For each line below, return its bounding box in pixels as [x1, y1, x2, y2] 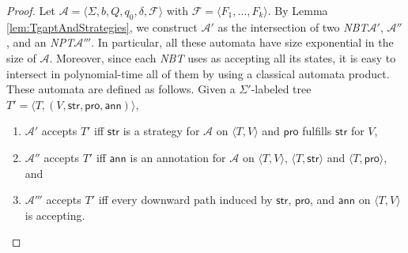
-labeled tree [251, 81, 312, 97]
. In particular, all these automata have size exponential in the [91, 34, 394, 51]
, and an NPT [6, 34, 74, 51]
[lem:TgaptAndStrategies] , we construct [6, 18, 198, 35]
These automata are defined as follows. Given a [6, 81, 236, 97]
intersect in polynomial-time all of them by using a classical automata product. [6, 65, 390, 81]
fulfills [302, 123, 332, 139]
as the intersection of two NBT [217, 18, 368, 35]
